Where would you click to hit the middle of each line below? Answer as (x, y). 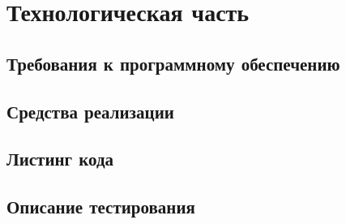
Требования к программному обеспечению (173, 63)
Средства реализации (90, 111)
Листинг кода (60, 159)
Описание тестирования (101, 207)
